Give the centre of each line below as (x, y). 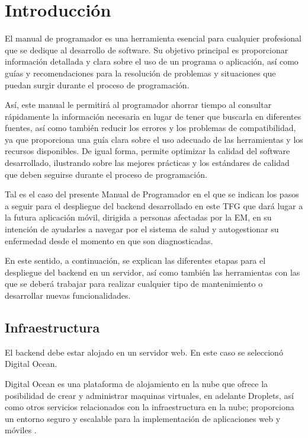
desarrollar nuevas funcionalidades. (68, 295)
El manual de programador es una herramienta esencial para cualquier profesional (153, 38)
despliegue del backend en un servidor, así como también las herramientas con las (153, 272)
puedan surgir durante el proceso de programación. (97, 84)
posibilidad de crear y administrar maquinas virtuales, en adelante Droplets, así (149, 395)
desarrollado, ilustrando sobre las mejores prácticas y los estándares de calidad (147, 163)
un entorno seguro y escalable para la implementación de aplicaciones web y (143, 418)
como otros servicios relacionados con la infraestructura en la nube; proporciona (150, 407)
